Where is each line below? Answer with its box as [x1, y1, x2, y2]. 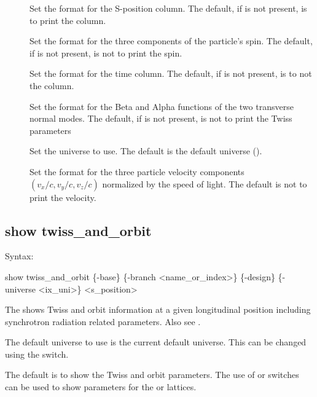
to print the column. [29, 14, 106, 26]
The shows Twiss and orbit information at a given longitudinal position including [5, 303, 311, 316]
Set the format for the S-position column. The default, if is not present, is [29, 2, 307, 14]
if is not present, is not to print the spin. [29, 46, 182, 59]
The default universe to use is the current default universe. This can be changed [5, 336, 307, 348]
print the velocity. [29, 191, 96, 203]
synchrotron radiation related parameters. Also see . [5, 315, 201, 328]
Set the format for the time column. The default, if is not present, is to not [29, 67, 312, 80]
